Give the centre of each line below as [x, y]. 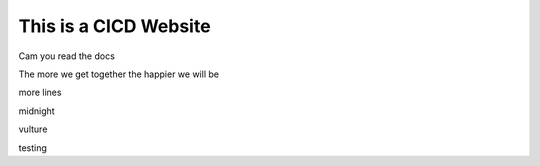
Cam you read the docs [66, 56]
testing [32, 147]
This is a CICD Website [114, 26]
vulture [33, 129]
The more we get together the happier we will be [119, 74]
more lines [40, 92]
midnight [36, 111]
